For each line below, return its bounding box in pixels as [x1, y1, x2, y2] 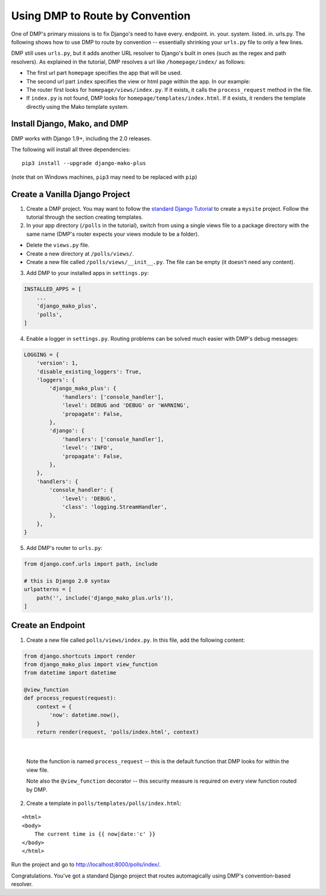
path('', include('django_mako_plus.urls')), [36, 594, 174, 601]
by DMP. [26, 786, 48, 793]
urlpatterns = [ [24, 586, 72, 593]
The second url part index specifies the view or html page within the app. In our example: [26, 77, 251, 85]
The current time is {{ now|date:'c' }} [34, 831, 156, 838]
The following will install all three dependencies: [11, 146, 131, 153]
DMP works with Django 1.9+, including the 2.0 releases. [11, 135, 152, 142]
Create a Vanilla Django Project [11, 189, 130, 199]
